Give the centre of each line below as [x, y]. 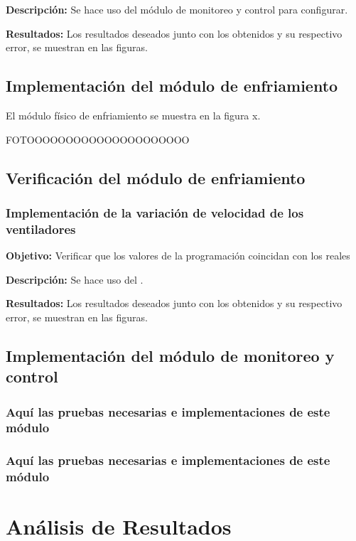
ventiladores [41, 229]
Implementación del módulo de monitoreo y [170, 355]
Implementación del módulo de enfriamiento [172, 86]
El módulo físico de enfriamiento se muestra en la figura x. [133, 115]
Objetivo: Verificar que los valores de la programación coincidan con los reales [178, 256]
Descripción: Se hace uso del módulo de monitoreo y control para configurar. [177, 9]
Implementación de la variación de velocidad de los [155, 212]
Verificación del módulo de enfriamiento [156, 177]
